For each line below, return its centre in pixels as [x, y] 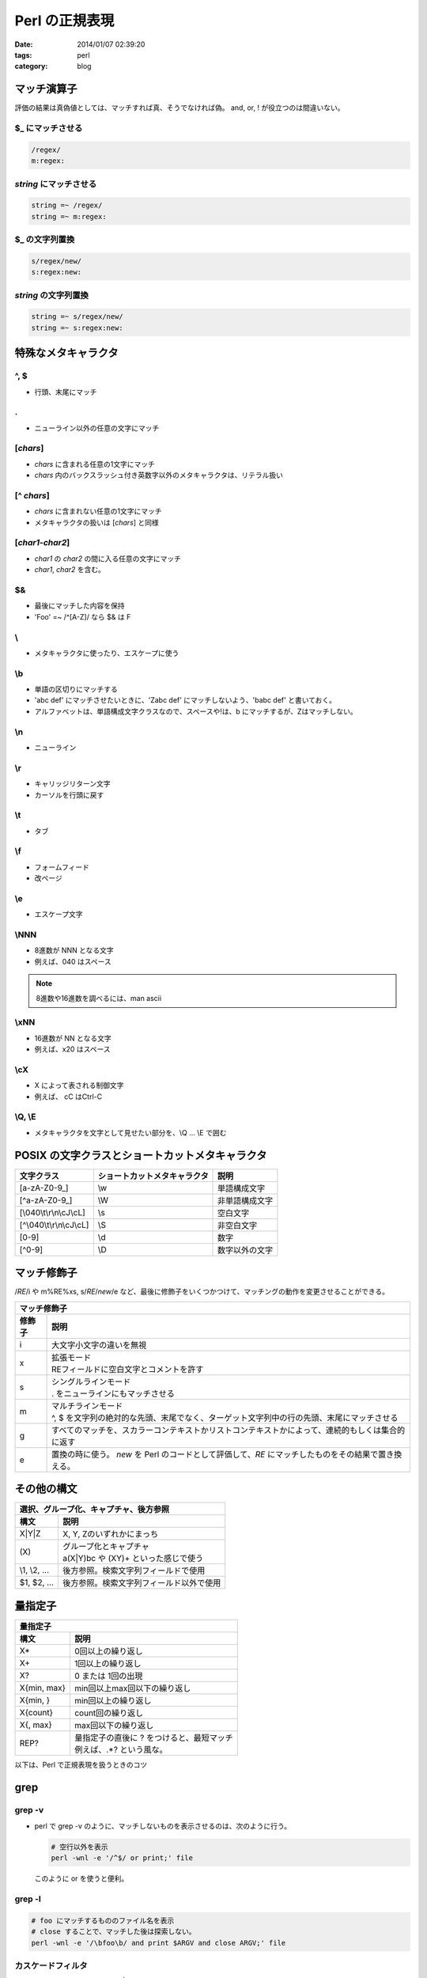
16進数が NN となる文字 [73, 1038]
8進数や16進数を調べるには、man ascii [99, 998]
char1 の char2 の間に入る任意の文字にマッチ [108, 559]
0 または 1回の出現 [108, 1676]
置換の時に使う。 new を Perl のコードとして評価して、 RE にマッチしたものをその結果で [215, 1454]
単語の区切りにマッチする [76, 689]
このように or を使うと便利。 [81, 1878]
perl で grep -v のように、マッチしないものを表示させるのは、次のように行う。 [163, 1826]
